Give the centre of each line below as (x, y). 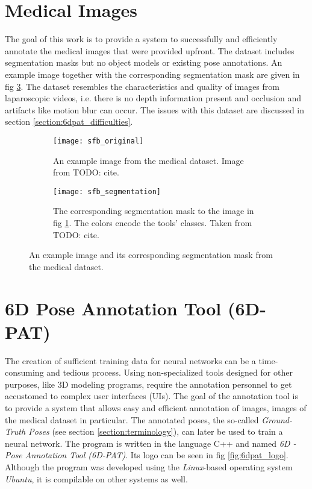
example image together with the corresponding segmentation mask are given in (152, 74)
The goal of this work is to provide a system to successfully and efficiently (141, 39)
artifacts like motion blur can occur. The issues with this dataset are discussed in (155, 109)
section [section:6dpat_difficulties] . (69, 121)
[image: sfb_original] (98, 141)
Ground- (277, 419)
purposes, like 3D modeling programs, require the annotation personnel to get (148, 384)
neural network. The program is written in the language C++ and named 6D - (151, 443)
